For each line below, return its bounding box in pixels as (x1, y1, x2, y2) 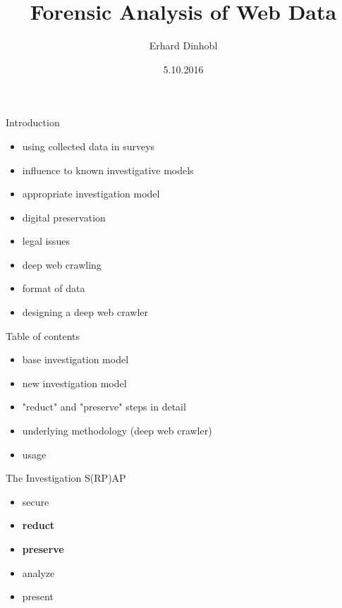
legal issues (22, 233, 70, 248)
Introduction (6, 115, 60, 130)
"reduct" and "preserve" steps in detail (22, 399, 186, 414)
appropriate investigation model (22, 186, 160, 201)
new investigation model (22, 375, 127, 390)
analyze (22, 565, 55, 580)
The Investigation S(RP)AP (6, 470, 126, 485)
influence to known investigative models (22, 162, 194, 177)
